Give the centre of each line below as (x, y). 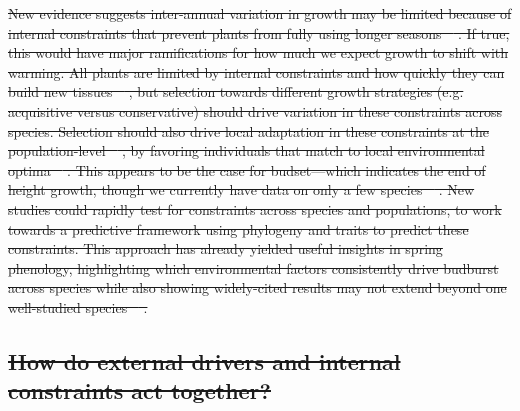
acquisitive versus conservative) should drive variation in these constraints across (255, 110)
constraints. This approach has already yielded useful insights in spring (225, 248)
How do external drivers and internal (204, 360)
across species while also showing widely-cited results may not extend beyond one (257, 287)
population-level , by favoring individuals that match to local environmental (246, 150)
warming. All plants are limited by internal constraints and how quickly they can (256, 71)
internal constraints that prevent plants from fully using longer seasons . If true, (259, 32)
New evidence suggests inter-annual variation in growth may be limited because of (260, 13)
